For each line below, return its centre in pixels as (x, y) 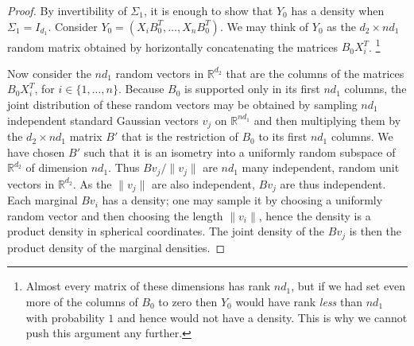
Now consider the (49, 73)
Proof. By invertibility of (67, 10)
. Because (141, 89)
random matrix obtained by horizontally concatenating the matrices (172, 47)
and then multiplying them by (327, 120)
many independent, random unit (321, 167)
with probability (65, 317)
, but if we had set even (348, 286)
